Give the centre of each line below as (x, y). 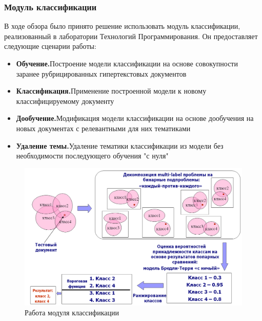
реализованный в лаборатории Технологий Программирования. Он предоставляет (131, 36)
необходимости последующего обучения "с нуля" (92, 156)
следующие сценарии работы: (50, 46)
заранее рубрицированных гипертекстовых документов (101, 73)
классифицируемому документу (65, 101)
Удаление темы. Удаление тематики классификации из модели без (120, 145)
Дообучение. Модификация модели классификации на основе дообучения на (135, 118)
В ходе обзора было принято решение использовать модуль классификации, (122, 26)
